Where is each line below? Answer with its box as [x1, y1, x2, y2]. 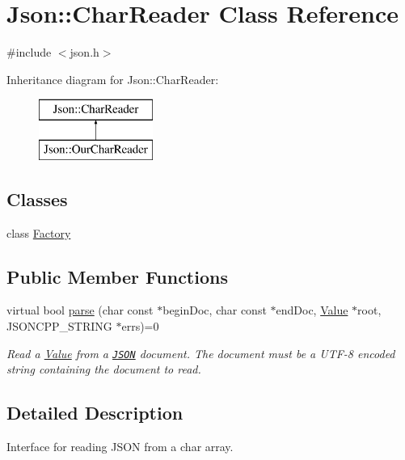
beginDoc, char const [162, 302, 267, 319]
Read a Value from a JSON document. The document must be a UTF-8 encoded [6, 344, 395, 361]
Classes [6, 186, 68, 211]
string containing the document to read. [6, 361, 201, 378]
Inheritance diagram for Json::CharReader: [6, 70, 219, 87]
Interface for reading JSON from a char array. [6, 438, 234, 455]
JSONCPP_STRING [6, 318, 112, 335]
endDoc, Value [276, 302, 348, 319]
